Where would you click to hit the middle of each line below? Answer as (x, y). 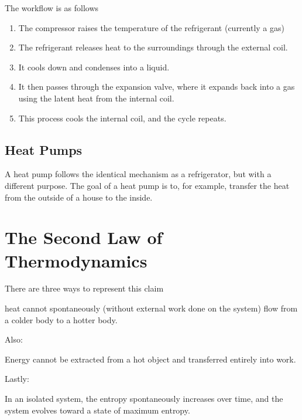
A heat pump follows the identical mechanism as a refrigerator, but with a (138, 174)
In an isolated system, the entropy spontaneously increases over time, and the (144, 399)
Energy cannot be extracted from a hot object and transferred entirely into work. (150, 359)
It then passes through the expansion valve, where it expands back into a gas (157, 87)
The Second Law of (84, 237)
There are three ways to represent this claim (84, 288)
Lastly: (17, 379)
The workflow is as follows (52, 8)
